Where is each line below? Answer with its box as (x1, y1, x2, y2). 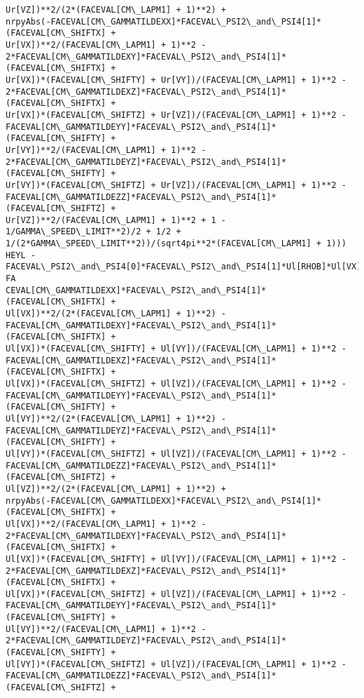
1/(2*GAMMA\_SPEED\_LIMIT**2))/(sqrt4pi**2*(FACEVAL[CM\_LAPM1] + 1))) (6, 239, 346, 249)
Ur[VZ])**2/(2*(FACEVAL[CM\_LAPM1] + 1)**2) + (6, 5, 226, 15)
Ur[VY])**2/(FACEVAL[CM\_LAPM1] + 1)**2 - (6, 145, 206, 155)
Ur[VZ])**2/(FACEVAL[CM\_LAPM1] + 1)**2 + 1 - (6, 215, 226, 225)
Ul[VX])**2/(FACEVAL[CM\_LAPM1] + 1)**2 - (6, 518, 206, 529)
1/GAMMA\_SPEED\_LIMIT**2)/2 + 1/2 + (6, 227, 181, 237)
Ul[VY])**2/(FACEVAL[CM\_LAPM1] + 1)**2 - (6, 624, 206, 634)
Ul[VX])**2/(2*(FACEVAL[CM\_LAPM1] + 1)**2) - (6, 309, 226, 319)
